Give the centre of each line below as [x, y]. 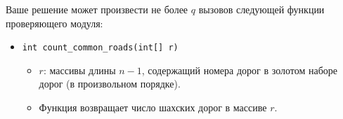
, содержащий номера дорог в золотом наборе [240, 70]
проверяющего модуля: [54, 23]
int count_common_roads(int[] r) [100, 48]
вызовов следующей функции [261, 9]
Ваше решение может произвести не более [97, 9]
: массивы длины [79, 70]
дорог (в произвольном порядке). [110, 84]
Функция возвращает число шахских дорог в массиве [153, 107]
